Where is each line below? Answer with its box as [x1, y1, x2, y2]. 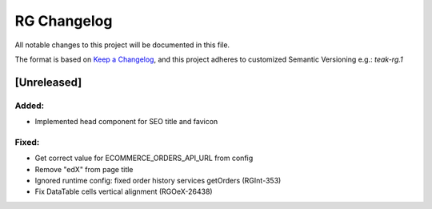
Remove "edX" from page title [34, 164, 134, 174]
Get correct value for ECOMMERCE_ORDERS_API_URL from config [34, 153, 254, 163]
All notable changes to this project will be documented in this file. [14, 40, 230, 50]
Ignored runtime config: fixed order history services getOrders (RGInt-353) [34, 176, 282, 186]
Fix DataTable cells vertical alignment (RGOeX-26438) [34, 187, 213, 196]
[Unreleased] [14, 75, 82, 89]
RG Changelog [14, 12, 113, 30]
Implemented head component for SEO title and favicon [34, 117, 218, 127]
